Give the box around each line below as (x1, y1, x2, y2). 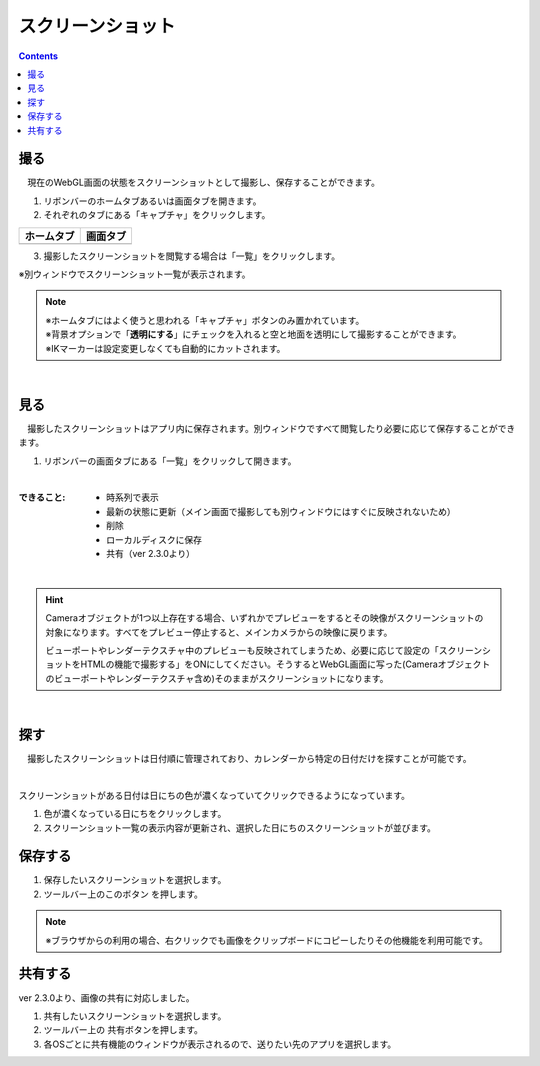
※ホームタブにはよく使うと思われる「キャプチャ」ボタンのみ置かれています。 (45, 314, 365, 326)
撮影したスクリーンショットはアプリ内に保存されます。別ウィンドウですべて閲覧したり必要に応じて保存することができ (26, 422, 516, 434)
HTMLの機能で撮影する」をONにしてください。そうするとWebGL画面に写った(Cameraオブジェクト (80, 658, 491, 670)
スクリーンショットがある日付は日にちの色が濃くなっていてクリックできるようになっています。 (18, 789, 410, 801)
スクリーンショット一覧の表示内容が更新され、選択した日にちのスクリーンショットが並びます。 (43, 821, 437, 834)
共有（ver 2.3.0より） (106, 547, 195, 559)
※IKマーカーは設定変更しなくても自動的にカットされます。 (45, 342, 286, 354)
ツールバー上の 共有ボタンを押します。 (43, 1024, 204, 1036)
